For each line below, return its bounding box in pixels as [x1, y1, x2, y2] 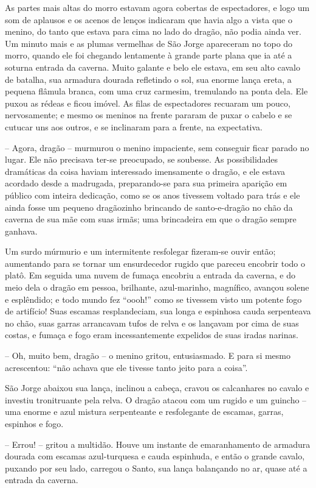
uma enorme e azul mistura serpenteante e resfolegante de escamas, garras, [5, 405, 284, 418]
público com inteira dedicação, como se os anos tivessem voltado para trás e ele [5, 188, 300, 201]
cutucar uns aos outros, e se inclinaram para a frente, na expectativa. [5, 120, 263, 133]
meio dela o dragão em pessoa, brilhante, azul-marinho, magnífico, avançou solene [5, 281, 309, 294]
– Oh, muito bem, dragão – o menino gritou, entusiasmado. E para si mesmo [5, 349, 290, 362]
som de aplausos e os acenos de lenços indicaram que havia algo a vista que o [5, 13, 293, 26]
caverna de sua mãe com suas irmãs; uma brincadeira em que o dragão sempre [5, 213, 297, 225]
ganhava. [5, 224, 38, 237]
